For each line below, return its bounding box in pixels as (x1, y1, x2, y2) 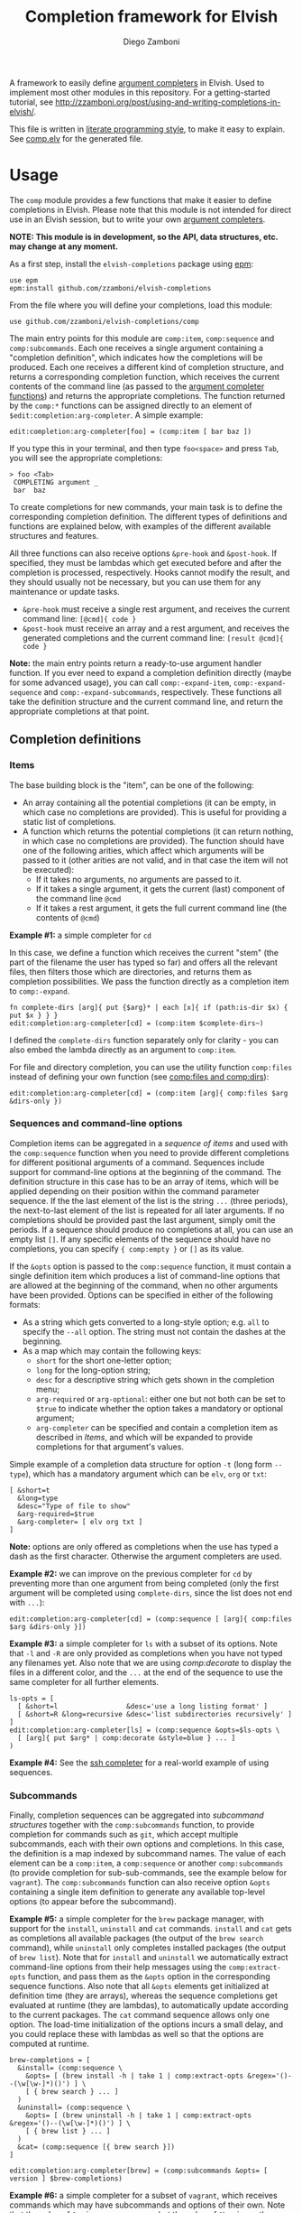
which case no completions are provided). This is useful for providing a (22, 806, 287, 818)
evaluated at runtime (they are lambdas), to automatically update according (9, 2000, 288, 2011)
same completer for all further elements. (9, 1676, 160, 1687)
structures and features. (9, 530, 99, 541)
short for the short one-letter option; (35, 1355, 172, 1366)
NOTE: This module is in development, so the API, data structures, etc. (9, 231, 279, 242)
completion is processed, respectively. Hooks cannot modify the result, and (9, 567, 290, 578)
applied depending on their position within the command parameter (9, 1185, 260, 1197)
